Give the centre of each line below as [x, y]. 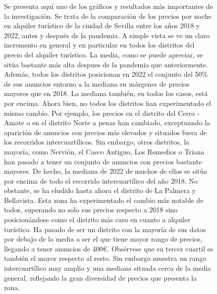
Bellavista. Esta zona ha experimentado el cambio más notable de [104, 200]
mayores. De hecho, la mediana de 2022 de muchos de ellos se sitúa [106, 171]
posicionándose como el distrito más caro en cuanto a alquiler [97, 220]
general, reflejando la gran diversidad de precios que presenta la [100, 277]
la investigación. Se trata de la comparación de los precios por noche [108, 16]
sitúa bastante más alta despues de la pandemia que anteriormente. [106, 64]
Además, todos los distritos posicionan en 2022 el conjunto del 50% [106, 74]
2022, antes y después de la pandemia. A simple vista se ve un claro [107, 35]
